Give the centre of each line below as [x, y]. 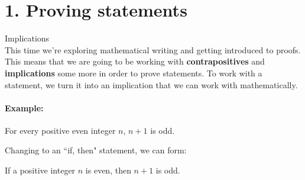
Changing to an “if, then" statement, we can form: [96, 150]
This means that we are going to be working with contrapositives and [135, 61]
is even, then [108, 170]
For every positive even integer [60, 130]
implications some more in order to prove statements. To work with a [134, 73]
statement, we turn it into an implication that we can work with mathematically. [151, 84]
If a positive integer [40, 170]
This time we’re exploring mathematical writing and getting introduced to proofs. [153, 49]
